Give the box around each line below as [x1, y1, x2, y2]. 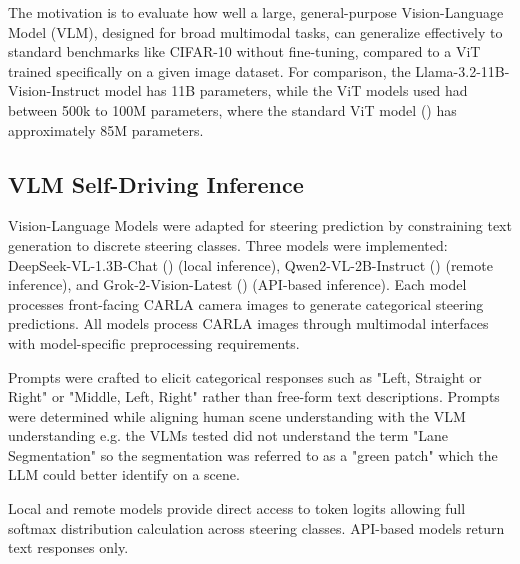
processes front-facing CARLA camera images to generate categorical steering [8, 293, 484, 314]
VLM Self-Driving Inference [8, 168, 304, 199]
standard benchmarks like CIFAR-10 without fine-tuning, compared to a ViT [8, 41, 481, 62]
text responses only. [8, 537, 129, 558]
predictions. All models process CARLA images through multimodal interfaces [8, 313, 489, 334]
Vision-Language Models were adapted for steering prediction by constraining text [8, 215, 512, 236]
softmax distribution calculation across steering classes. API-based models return [8, 517, 505, 538]
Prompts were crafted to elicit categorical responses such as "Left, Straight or [8, 366, 482, 387]
